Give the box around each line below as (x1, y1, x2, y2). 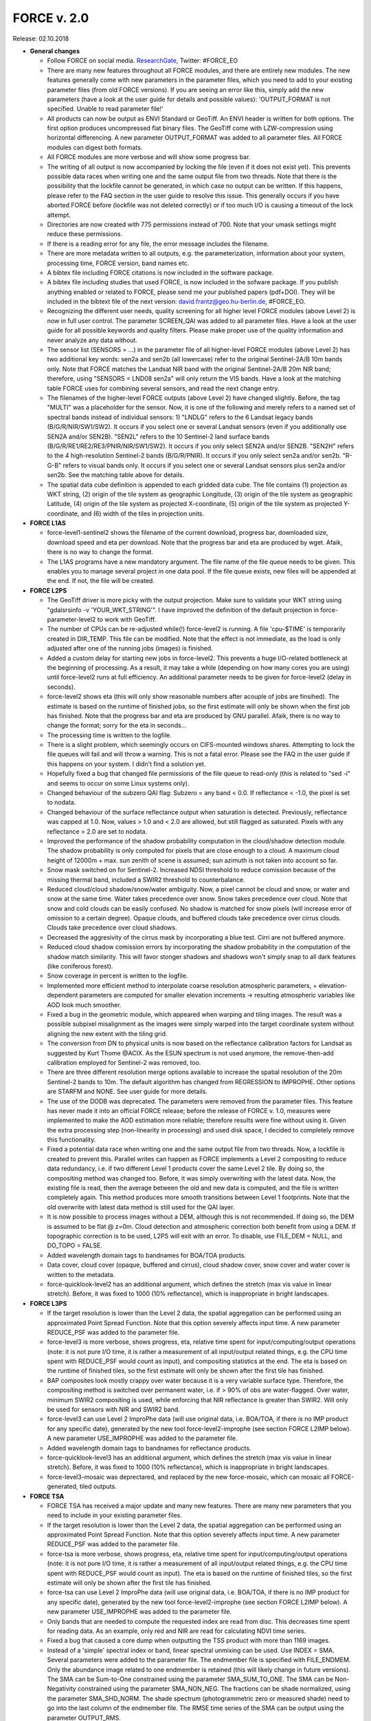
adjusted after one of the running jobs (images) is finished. (47, 644, 213, 653)
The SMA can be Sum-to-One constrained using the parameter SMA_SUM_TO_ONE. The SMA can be (47, 1675, 333, 1683)
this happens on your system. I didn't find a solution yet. (47, 759, 206, 768)
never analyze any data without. (47, 336, 137, 344)
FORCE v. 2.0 (12, 10, 89, 25)
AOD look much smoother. (47, 1000, 122, 1009)
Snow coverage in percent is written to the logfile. (47, 971, 188, 980)
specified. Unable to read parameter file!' (47, 105, 164, 113)
